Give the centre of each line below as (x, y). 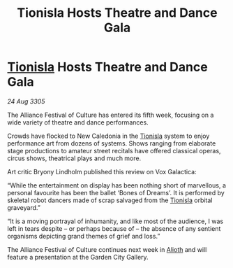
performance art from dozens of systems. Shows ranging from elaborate (112, 143)
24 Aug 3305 (26, 101)
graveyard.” (24, 207)
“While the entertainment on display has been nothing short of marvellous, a (117, 185)
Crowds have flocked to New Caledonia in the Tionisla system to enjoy (108, 136)
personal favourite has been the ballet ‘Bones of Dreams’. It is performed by (116, 192)
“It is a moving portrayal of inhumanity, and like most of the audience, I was (115, 221)
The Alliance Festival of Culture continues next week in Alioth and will (107, 249)
